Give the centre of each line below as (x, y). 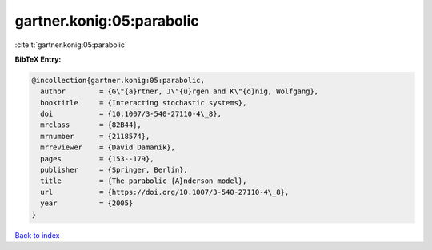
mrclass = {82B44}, (91, 125)
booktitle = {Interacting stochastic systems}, (144, 103)
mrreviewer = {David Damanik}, (108, 147)
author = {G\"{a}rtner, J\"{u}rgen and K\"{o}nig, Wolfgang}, (180, 91)
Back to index (37, 235)
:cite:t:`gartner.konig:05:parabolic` (71, 45)
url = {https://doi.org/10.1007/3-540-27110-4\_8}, (165, 192)
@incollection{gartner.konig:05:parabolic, (118, 80)
